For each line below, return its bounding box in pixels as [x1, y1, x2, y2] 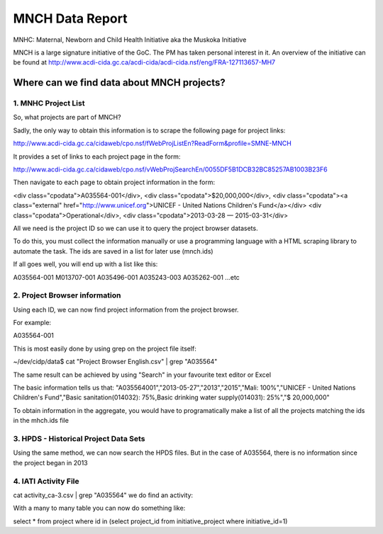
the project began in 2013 [13, 458, 88, 467]
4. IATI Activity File [13, 476, 79, 486]
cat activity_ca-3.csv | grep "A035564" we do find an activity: [13, 491, 194, 499]
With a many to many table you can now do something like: [13, 504, 186, 513]
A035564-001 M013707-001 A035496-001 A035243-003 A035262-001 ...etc [13, 273, 240, 281]
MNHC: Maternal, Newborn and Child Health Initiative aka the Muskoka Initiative [13, 35, 247, 44]
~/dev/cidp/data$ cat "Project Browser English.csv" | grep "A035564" [13, 358, 218, 366]
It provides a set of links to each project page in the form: [13, 152, 181, 161]
